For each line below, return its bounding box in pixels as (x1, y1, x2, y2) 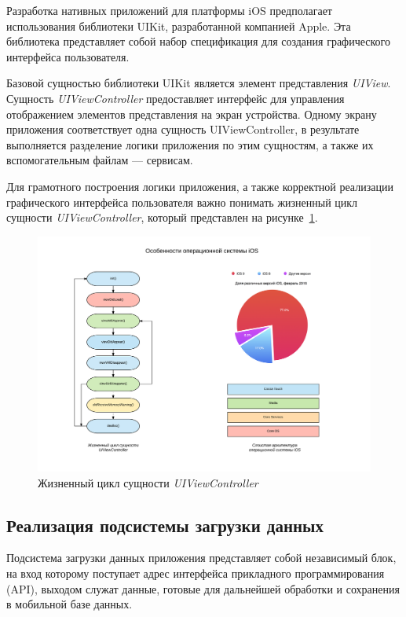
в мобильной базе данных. (6, 596, 133, 612)
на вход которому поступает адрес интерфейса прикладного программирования (6, 565, 385, 582)
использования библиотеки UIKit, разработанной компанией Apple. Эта (6, 17, 351, 34)
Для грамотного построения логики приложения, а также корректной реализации (6, 178, 393, 194)
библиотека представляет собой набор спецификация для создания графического (6, 33, 390, 50)
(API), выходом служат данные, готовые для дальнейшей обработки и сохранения (6, 580, 400, 597)
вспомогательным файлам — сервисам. (6, 152, 193, 168)
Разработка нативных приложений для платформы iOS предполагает (6, 2, 332, 18)
